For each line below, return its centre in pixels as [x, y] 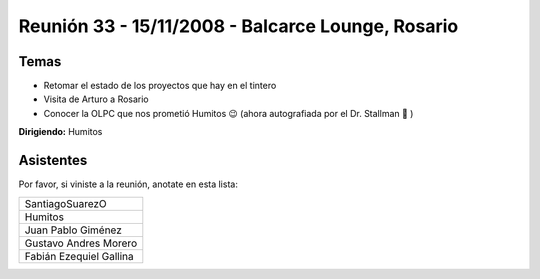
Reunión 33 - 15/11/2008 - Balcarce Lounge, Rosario [238, 26]
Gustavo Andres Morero [81, 243]
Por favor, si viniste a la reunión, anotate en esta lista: [128, 184]
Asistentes [53, 160]
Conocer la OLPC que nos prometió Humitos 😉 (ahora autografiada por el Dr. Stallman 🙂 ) [228, 113]
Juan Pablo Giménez [73, 230]
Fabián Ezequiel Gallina [79, 256]
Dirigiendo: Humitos [60, 132]
